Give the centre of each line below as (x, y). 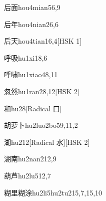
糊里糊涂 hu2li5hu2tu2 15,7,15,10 (53, 192)
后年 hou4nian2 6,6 (31, 24)
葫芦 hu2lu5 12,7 (27, 175)
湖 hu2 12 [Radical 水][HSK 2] (47, 142)
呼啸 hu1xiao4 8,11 (31, 74)
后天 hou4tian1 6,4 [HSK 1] (43, 41)
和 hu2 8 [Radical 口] (33, 108)
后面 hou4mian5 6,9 (32, 7)
